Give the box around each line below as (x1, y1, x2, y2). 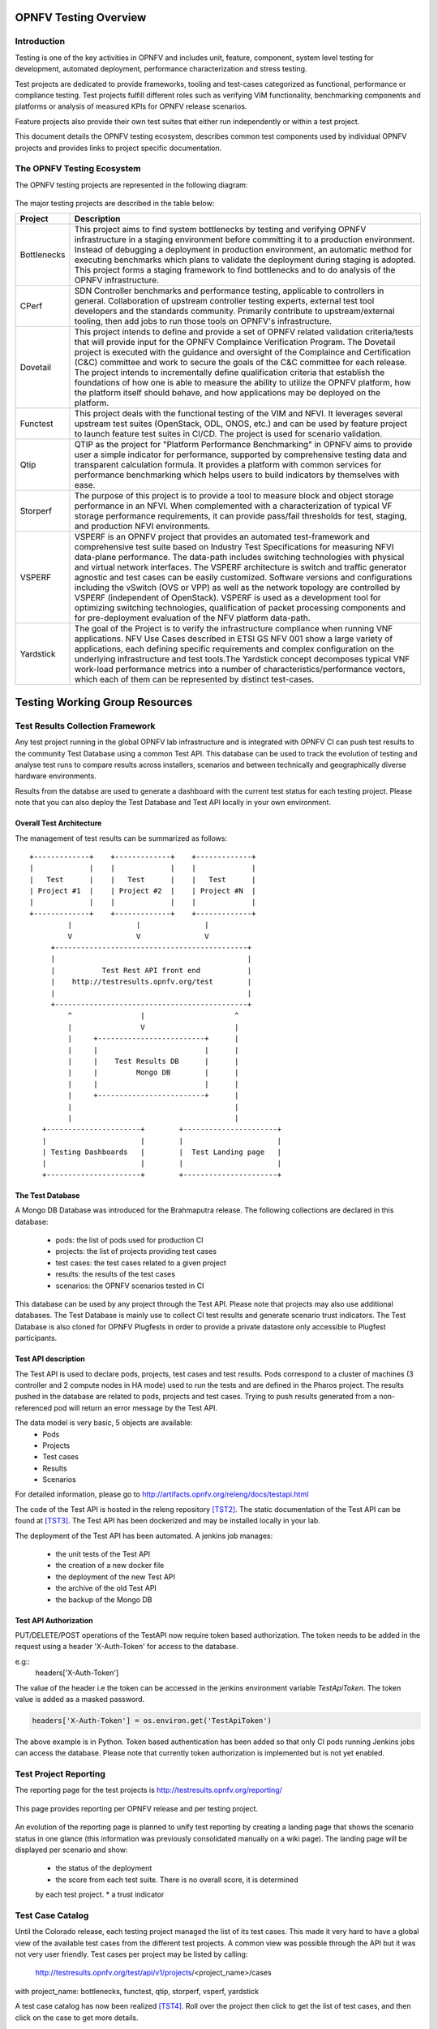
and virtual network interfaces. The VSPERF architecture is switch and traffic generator (74, 562, 407, 573)
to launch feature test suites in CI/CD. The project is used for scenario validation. (74, 429, 383, 440)
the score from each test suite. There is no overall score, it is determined (55, 1875, 298, 1885)
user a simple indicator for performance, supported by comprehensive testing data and (74, 449, 407, 460)
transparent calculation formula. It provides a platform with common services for (74, 459, 382, 471)
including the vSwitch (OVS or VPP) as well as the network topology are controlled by (74, 582, 401, 593)
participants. (15, 1333, 58, 1343)
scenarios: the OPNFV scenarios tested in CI (55, 1281, 204, 1290)
